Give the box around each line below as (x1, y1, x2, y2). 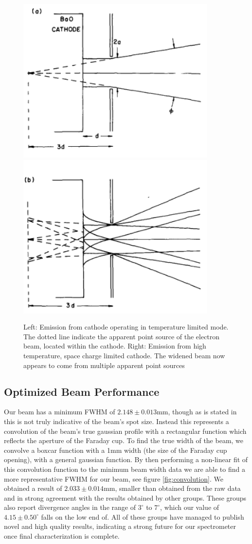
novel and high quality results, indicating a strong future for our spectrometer (4, 521, 236, 531)
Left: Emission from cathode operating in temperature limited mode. (23, 322, 229, 332)
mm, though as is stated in (157, 407, 237, 417)
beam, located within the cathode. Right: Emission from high (23, 341, 206, 351)
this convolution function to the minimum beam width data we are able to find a (4, 464, 245, 474)
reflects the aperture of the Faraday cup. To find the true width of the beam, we (4, 435, 244, 446)
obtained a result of (4, 483, 62, 493)
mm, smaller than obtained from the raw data (104, 483, 241, 493)
